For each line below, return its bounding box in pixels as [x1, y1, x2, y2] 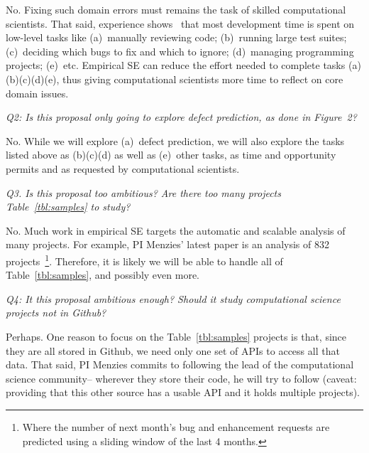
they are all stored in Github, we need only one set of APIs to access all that [6, 343, 340, 358]
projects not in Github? [6, 305, 106, 320]
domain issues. [6, 85, 69, 100]
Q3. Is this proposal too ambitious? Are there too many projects [6, 185, 281, 200]
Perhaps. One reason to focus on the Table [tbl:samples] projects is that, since [6, 329, 347, 343]
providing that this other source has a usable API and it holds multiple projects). [6, 385, 360, 400]
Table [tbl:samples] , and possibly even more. [6, 267, 199, 282]
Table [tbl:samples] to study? [6, 199, 131, 214]
